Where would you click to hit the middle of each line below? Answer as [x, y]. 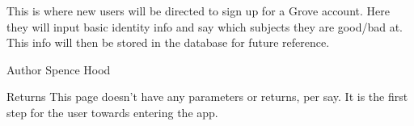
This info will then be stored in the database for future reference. [168, 42]
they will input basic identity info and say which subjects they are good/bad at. [205, 26]
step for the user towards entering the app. [112, 112]
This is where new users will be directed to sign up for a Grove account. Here [198, 10]
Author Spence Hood [59, 69]
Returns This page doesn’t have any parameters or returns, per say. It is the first [207, 97]
